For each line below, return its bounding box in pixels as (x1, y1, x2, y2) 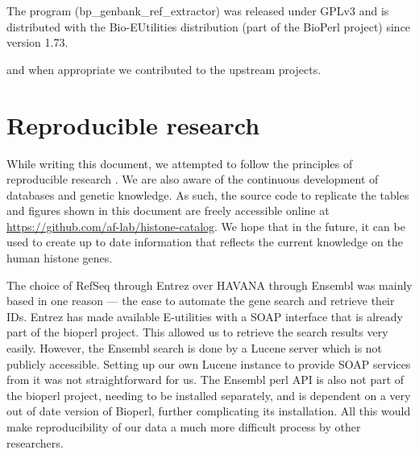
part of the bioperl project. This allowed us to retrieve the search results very (6, 324, 388, 340)
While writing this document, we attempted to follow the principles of (6, 155, 353, 171)
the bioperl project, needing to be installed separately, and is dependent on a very (6, 386, 411, 403)
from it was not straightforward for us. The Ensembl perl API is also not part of (6, 371, 404, 388)
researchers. (6, 434, 64, 451)
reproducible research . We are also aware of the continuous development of (6, 171, 379, 188)
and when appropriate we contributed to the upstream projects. (6, 60, 322, 77)
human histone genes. (6, 250, 113, 266)
